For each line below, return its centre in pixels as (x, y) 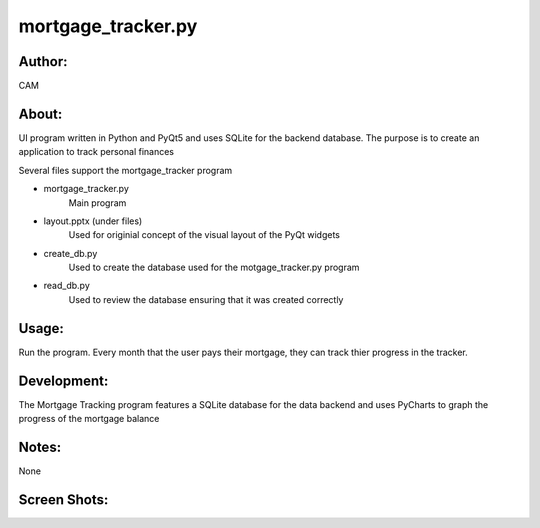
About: (40, 113)
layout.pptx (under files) (93, 221)
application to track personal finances (96, 152)
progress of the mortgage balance (89, 419)
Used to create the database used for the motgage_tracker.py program (214, 267)
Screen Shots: (63, 499)
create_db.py (70, 253)
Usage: (41, 328)
